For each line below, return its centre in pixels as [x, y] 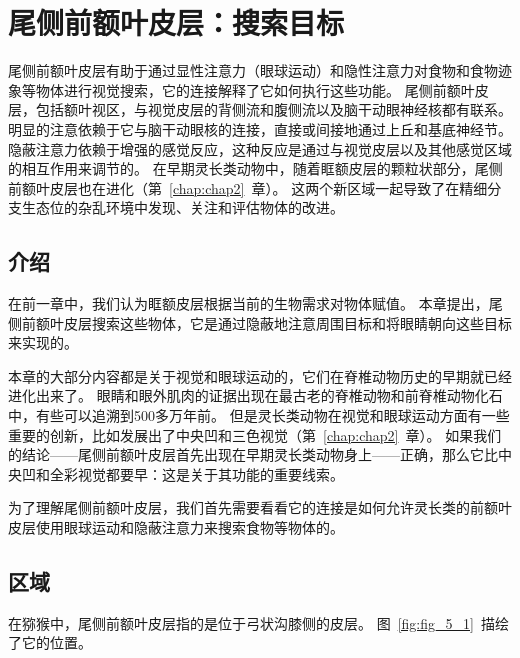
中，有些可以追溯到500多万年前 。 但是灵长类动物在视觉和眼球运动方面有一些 [259, 415]
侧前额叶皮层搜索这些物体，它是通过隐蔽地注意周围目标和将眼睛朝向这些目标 [260, 322]
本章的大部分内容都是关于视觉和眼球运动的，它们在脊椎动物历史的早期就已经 [260, 375]
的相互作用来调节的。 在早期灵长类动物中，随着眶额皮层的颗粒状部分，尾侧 [255, 168]
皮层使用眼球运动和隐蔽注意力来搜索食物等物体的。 [176, 527]
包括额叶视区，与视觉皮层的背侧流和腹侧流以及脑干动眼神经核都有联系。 [273, 109]
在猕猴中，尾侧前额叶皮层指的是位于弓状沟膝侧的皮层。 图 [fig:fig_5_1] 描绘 [258, 622]
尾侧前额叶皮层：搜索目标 [176, 22]
